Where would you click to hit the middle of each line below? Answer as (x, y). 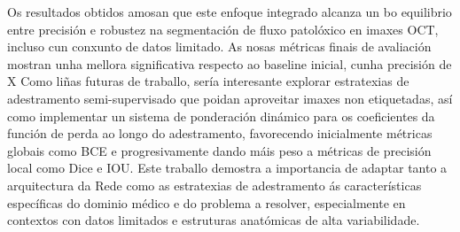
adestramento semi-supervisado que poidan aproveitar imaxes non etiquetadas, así (230, 98)
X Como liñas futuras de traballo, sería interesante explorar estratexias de (208, 81)
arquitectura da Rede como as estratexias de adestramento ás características (214, 185)
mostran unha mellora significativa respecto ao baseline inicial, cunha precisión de (230, 63)
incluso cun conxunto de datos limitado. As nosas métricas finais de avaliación (219, 46)
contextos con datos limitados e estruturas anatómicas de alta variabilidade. (214, 220)
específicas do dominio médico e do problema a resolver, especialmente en (207, 202)
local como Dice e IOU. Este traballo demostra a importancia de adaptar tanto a (227, 168)
